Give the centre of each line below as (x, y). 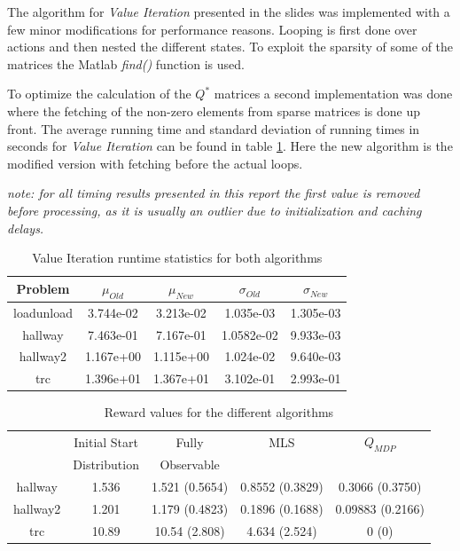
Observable (190, 464)
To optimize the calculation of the (99, 94)
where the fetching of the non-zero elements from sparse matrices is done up (214, 110)
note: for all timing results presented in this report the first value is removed (214, 193)
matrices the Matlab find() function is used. (126, 63)
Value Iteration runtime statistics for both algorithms (177, 258)
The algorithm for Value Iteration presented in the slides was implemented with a (229, 12)
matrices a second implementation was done (333, 94)
